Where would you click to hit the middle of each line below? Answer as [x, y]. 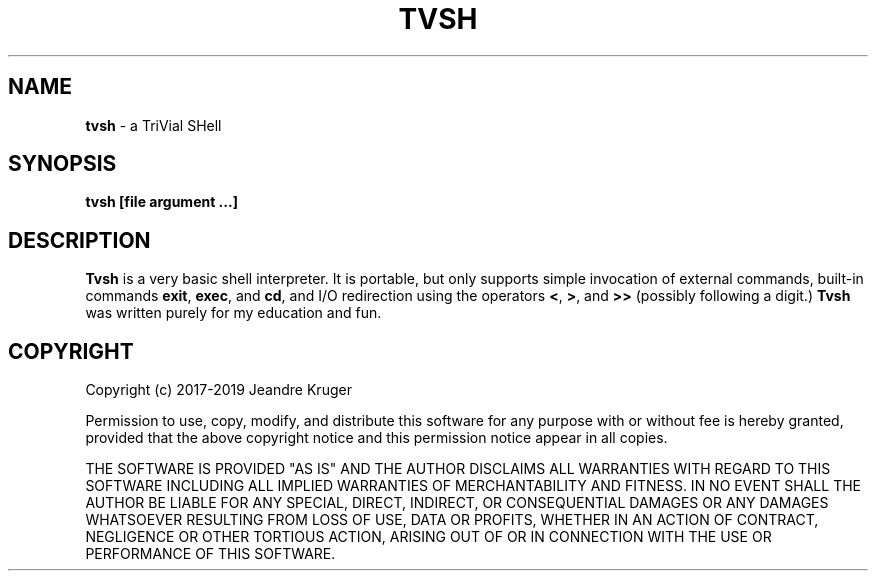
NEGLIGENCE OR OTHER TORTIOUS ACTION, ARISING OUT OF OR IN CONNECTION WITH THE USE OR [428, 537]
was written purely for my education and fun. [233, 313]
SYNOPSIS [62, 164]
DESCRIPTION [79, 240]
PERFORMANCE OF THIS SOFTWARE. [210, 554]
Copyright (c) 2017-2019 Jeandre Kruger [218, 390]
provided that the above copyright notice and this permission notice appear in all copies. [376, 438]
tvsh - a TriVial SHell [153, 125]
